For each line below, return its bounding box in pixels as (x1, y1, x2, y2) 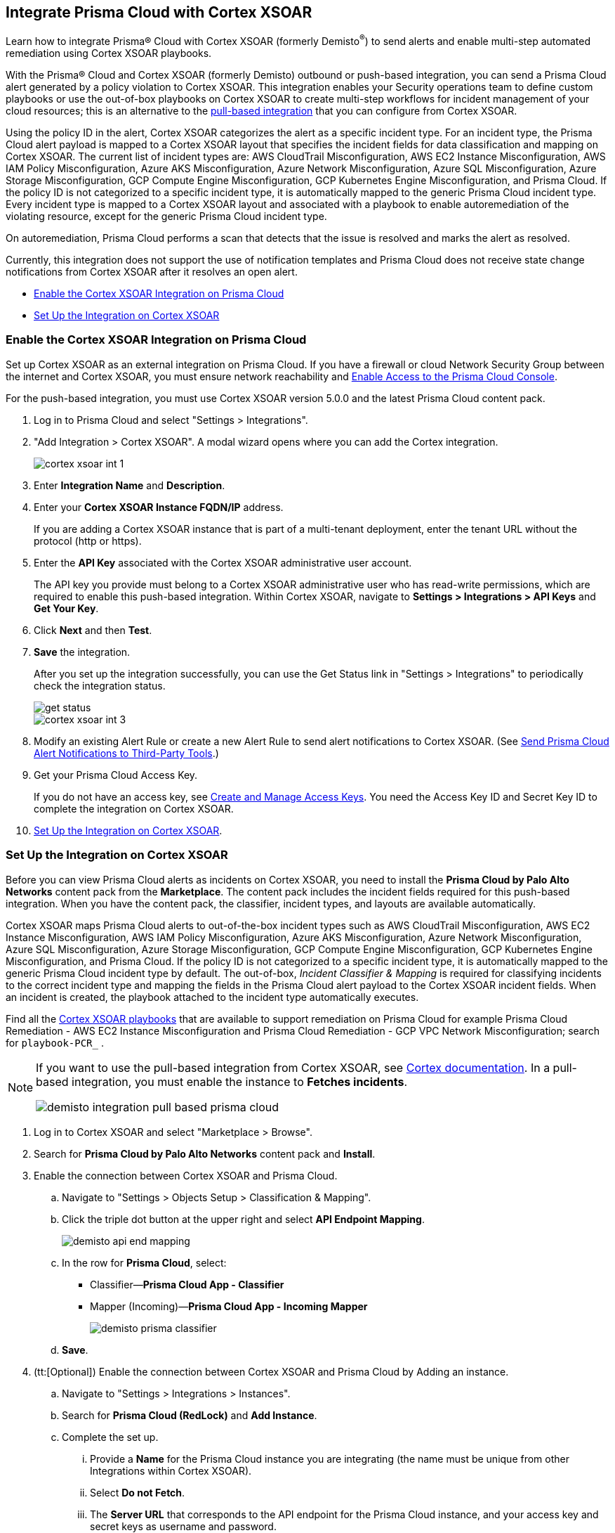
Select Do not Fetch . (90, 1486, 185, 1499)
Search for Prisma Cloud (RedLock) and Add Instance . (62, 1409, 317, 1421)
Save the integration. (34, 645, 131, 658)
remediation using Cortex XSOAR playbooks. (6, 47, 212, 60)
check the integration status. (34, 679, 166, 692)
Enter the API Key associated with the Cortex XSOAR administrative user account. (34, 556, 412, 569)
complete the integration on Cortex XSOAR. (34, 802, 234, 815)
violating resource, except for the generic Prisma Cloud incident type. (6, 210, 327, 223)
